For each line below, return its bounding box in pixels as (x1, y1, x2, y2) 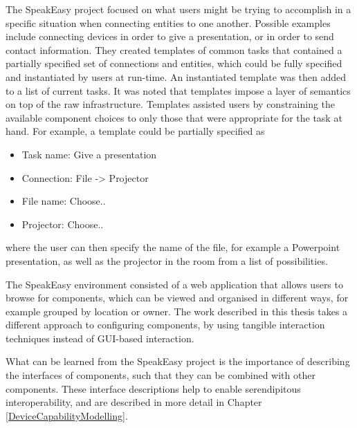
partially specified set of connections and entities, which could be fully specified (6, 56, 342, 71)
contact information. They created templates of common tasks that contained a (6, 42, 342, 57)
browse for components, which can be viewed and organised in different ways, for (6, 290, 349, 305)
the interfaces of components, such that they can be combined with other (6, 368, 315, 382)
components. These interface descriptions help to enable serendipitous (6, 381, 301, 396)
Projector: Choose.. (21, 216, 104, 231)
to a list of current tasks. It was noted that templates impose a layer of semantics (6, 83, 351, 97)
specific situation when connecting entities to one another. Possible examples (6, 15, 331, 30)
